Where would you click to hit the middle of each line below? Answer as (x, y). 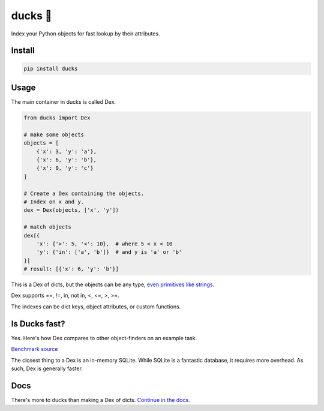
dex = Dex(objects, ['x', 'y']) (71, 210)
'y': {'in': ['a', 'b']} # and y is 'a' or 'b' (109, 252)
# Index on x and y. (54, 202)
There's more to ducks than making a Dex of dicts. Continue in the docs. (100, 400)
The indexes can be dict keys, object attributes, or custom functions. (96, 307)
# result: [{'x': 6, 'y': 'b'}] (71, 269)
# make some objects (54, 134)
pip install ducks (51, 68)
